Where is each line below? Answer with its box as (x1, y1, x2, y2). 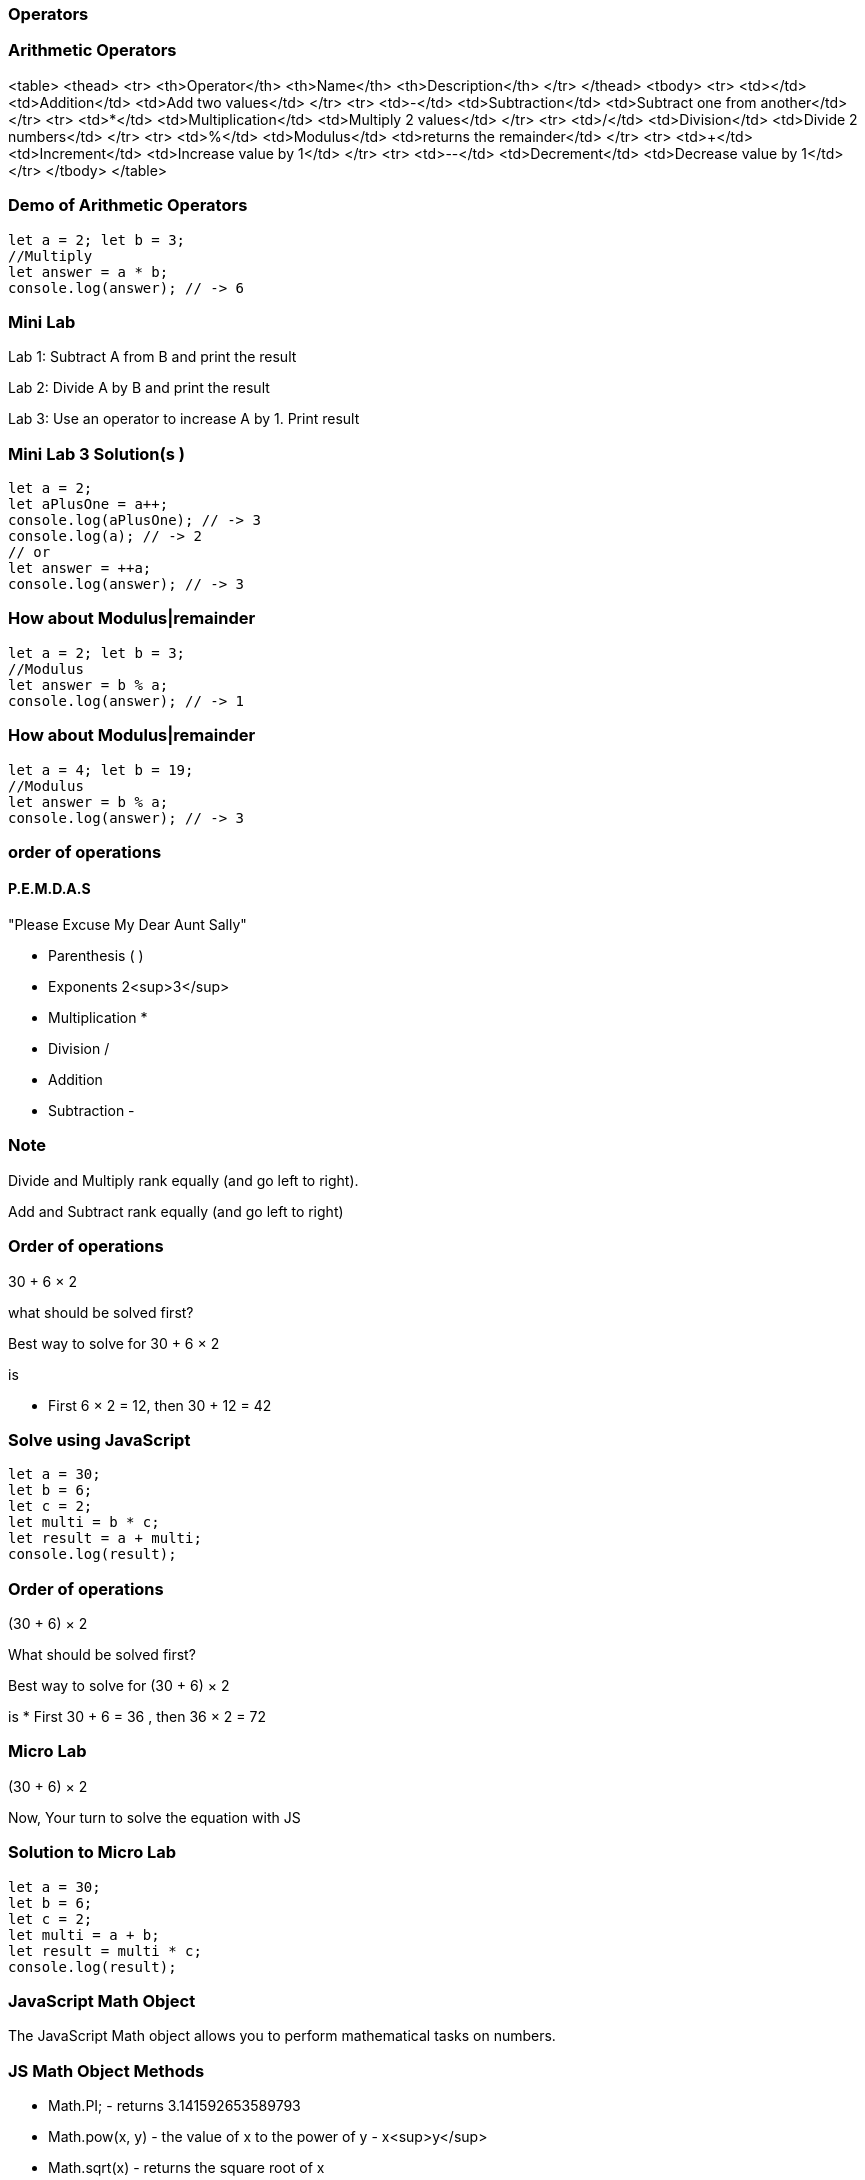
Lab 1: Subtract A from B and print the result (8, 348, 297, 366)
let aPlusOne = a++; (8, 496, 169, 512)
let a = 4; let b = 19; (8, 761, 194, 778)
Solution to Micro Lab (8, 1842, 177, 1863)
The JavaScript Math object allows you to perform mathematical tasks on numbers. (8, 2027, 556, 2045)
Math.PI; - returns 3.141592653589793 (48, 2097, 301, 2115)
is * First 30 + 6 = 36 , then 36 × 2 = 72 (8, 1708, 267, 1726)
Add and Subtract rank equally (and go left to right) (8, 1202, 344, 1220)
